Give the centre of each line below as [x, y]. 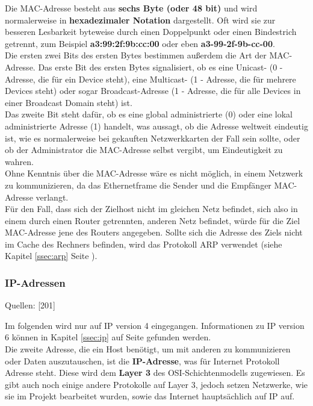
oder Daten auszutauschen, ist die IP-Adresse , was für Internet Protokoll [142, 361]
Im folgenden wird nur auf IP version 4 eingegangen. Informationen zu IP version [155, 325]
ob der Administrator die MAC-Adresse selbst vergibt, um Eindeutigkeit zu [144, 150]
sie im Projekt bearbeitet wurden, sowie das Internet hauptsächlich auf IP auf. [150, 396]
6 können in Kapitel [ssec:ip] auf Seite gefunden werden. [108, 337]
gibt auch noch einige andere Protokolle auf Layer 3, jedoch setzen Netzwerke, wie [156, 384]
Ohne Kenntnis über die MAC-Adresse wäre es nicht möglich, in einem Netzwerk [154, 173]
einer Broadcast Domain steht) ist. [69, 102]
